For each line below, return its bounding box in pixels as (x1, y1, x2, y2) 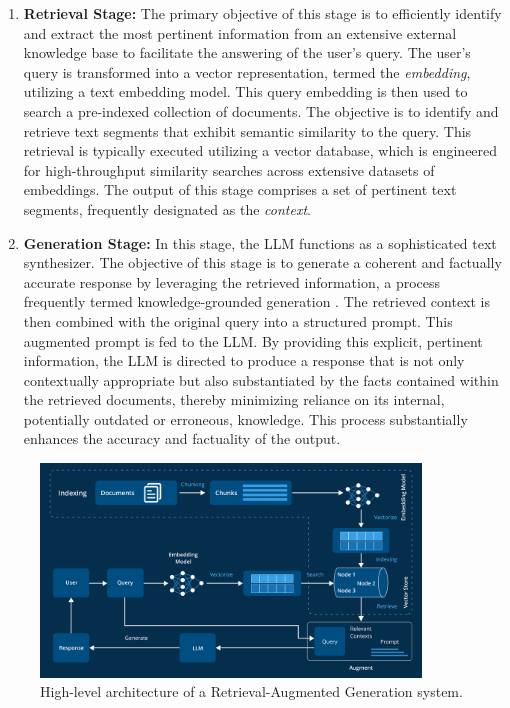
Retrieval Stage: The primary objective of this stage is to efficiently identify (23, 3, 502, 23)
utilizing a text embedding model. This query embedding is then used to (23, 81, 468, 102)
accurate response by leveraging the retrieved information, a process (23, 271, 441, 292)
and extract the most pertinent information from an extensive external (23, 22, 457, 43)
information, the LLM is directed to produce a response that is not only (23, 350, 465, 371)
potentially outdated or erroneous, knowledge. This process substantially (23, 408, 468, 429)
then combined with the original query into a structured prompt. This (23, 310, 453, 331)
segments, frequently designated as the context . (23, 198, 311, 219)
